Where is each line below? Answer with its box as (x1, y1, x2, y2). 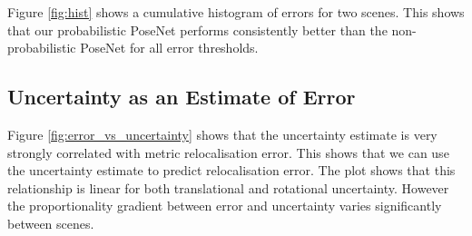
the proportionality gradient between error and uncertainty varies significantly (7, 196, 442, 215)
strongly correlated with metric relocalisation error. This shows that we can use (7, 143, 449, 162)
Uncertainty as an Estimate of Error (7, 83, 356, 111)
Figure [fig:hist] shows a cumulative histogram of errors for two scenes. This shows (7, 3, 465, 21)
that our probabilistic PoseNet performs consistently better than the (7, 20, 388, 39)
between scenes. (7, 213, 94, 232)
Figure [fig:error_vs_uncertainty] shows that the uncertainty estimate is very (7, 124, 438, 143)
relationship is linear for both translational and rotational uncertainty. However (7, 178, 449, 197)
